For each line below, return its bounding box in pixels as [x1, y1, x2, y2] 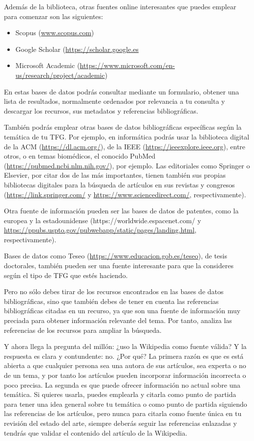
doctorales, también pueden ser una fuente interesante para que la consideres [4, 260, 233, 271]
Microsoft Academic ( [15, 60, 80, 70]
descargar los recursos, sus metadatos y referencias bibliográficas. [4, 105, 198, 116]
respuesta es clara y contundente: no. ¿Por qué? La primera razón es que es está [4, 350, 244, 361]
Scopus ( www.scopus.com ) [15, 27, 94, 38]
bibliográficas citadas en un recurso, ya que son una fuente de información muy [4, 305, 241, 316]
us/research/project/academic [15, 70, 105, 80]
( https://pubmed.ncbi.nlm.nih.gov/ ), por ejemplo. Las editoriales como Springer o [4, 160, 250, 170]
